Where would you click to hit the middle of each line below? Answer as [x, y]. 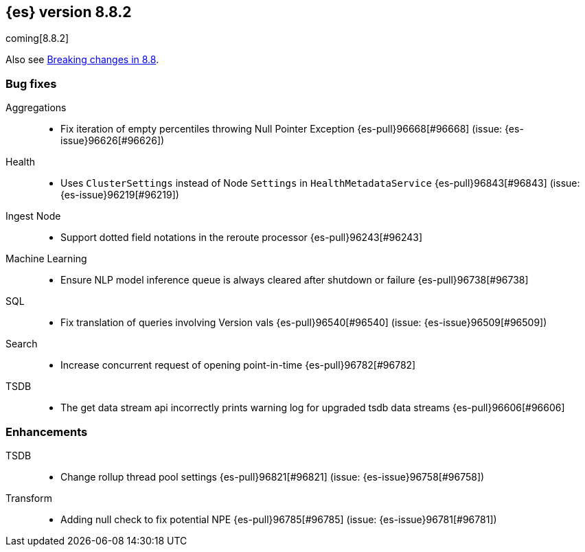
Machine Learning [46, 259]
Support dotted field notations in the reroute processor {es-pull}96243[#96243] [242, 238]
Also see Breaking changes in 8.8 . [82, 60]
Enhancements [47, 432]
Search [22, 344]
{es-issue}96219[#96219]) [120, 195]
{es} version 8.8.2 [69, 12]
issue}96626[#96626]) [113, 141]
